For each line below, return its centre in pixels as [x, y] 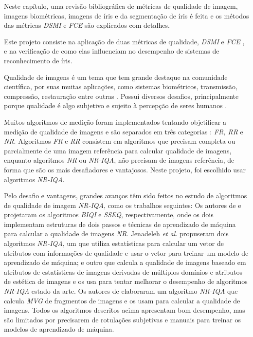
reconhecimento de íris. [38, 60]
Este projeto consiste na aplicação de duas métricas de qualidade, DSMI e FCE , [124, 41]
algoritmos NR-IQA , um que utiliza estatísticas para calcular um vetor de [114, 243]
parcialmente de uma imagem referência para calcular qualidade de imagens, [118, 150]
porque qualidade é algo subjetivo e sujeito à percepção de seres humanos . [116, 105]
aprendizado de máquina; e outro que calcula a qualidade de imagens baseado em [125, 262]
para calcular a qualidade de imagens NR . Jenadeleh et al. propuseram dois [116, 234]
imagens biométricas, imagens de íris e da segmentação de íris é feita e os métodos [126, 15]
